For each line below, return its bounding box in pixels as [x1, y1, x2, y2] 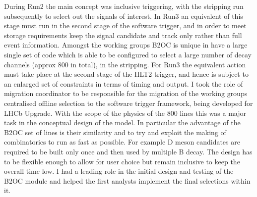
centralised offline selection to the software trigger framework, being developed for [4, 98, 253, 108]
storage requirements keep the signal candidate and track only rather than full [4, 30, 242, 40]
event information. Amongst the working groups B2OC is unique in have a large [4, 40, 248, 50]
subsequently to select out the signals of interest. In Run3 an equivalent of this [4, 10, 243, 21]
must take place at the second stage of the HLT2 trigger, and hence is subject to [4, 69, 249, 79]
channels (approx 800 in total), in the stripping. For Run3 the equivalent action [4, 59, 246, 69]
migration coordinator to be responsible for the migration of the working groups [4, 88, 248, 98]
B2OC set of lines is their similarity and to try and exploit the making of [4, 127, 226, 137]
